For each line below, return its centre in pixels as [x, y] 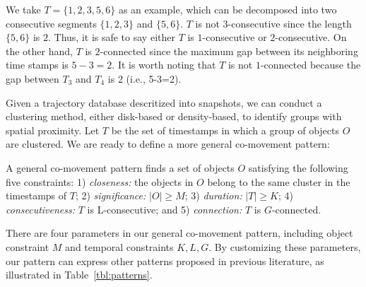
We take [23, 9]
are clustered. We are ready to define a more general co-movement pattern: [168, 144]
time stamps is [37, 65]
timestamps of [36, 195]
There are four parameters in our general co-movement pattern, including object [179, 233]
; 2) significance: [111, 195]
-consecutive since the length [290, 23]
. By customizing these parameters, [285, 246]
